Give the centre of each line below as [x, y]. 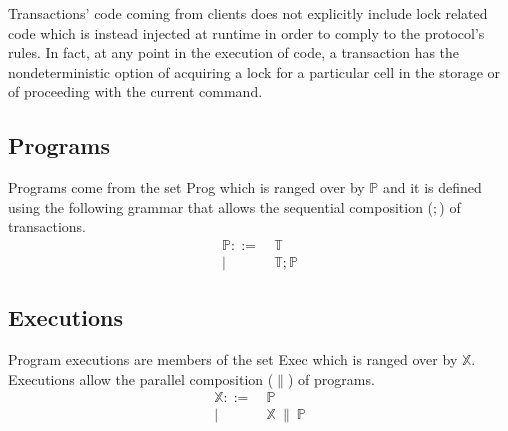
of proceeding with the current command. [135, 91]
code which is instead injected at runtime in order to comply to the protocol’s [246, 32]
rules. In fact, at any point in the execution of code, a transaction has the [234, 52]
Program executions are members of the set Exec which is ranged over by [233, 359]
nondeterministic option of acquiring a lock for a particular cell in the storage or [254, 71]
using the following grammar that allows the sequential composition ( [221, 206]
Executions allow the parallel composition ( [141, 378]
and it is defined [432, 187]
